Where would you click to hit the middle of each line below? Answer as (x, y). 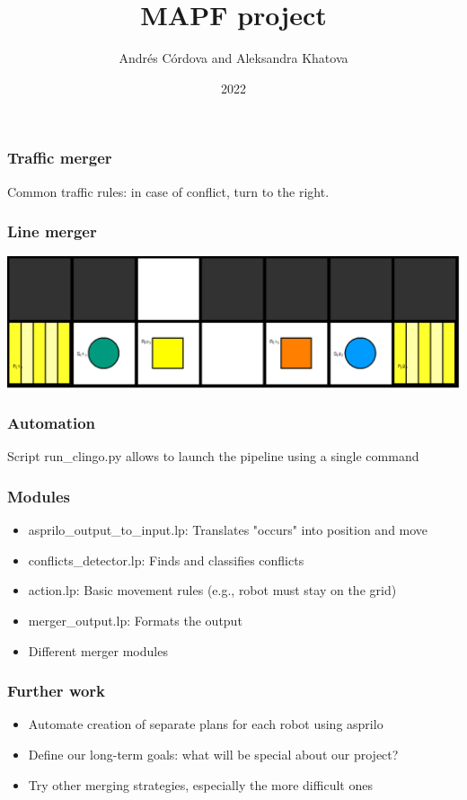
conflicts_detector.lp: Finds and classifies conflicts (166, 560)
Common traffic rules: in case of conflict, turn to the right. (168, 191)
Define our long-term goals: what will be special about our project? (213, 754)
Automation (52, 423)
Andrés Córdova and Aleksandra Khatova (233, 58)
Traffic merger (60, 158)
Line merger (52, 231)
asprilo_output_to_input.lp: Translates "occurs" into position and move (228, 530)
